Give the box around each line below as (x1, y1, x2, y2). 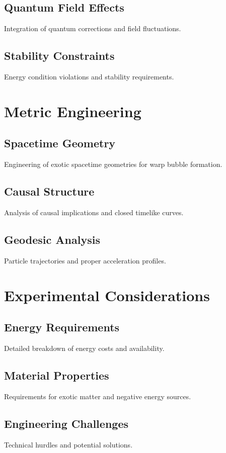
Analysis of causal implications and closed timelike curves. (4, 207, 184, 217)
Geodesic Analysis (4, 231, 100, 247)
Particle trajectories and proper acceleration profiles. (4, 255, 166, 265)
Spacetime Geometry (4, 135, 116, 151)
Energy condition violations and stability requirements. (4, 71, 174, 81)
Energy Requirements (4, 319, 120, 335)
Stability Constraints (4, 48, 115, 63)
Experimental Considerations (4, 285, 210, 305)
